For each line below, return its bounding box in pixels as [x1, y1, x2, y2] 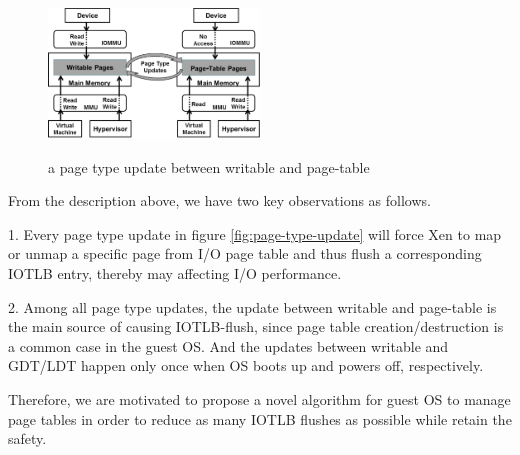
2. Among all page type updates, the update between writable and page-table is [8, 296, 497, 317]
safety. [8, 428, 47, 449]
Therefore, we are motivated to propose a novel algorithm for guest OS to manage [8, 388, 511, 409]
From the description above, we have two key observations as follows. [8, 190, 431, 211]
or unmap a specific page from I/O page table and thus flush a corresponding [8, 243, 482, 264]
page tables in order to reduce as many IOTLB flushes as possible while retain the [8, 408, 512, 429]
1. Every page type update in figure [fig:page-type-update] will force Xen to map [8, 223, 502, 244]
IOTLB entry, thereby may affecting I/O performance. [8, 263, 342, 284]
